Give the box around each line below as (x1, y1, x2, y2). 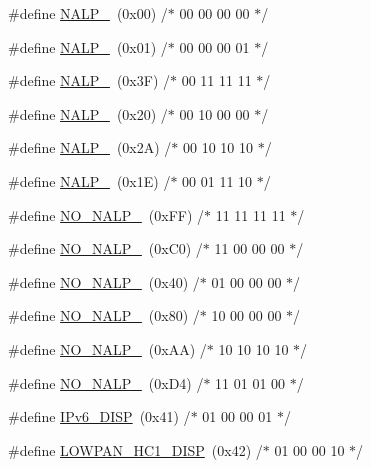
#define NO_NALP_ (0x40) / (8, 271, 200, 292)
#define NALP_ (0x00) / (8, 3, 168, 23)
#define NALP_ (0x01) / (8, 36, 168, 57)
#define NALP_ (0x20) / (8, 103, 168, 124)
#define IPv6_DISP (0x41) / (8, 406, 191, 427)
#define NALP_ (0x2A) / (8, 137, 172, 158)
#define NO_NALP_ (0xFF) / (8, 204, 205, 225)
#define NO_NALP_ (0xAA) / (8, 338, 207, 359)
